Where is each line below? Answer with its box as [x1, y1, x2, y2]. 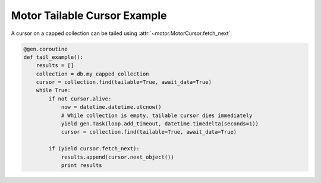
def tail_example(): [23, 53, 83, 61]
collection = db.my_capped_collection [36, 70, 149, 77]
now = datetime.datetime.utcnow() [61, 104, 162, 111]
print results [61, 162, 102, 169]
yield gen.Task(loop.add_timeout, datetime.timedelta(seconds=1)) [61, 121, 259, 127]
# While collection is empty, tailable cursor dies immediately [61, 112, 253, 119]
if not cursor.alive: [48, 95, 112, 102]
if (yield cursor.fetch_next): [48, 146, 140, 152]
